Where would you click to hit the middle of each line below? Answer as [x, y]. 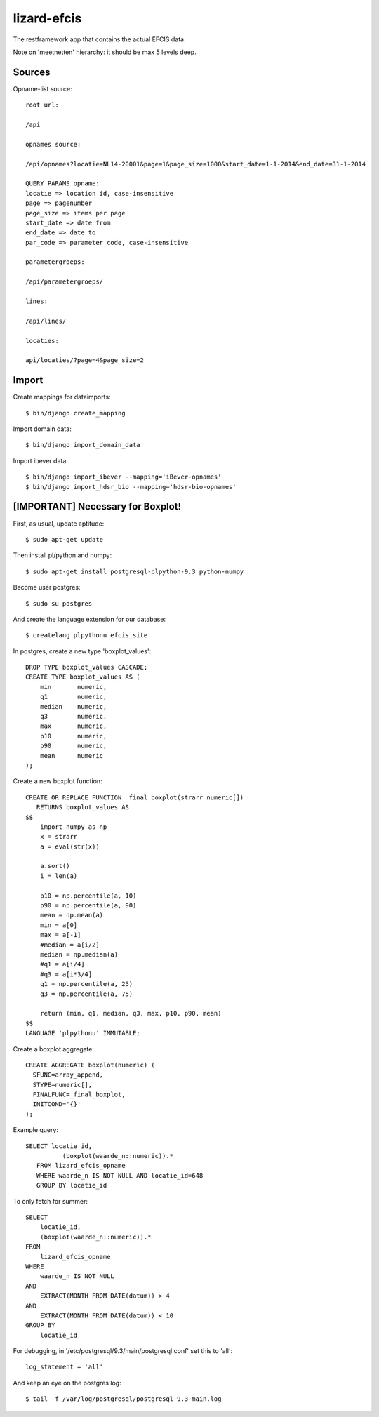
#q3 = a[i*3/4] [66, 974]
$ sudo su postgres [59, 603]
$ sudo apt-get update [65, 539]
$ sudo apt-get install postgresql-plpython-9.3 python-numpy [135, 571]
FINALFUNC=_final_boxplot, [79, 1095]
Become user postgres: [47, 587]
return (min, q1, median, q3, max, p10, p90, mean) [131, 1013]
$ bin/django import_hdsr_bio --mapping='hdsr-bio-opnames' [131, 487]
